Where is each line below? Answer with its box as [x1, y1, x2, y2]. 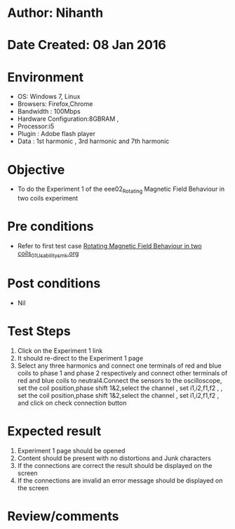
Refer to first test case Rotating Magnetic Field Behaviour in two [17, 241, 202, 250]
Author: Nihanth [7, 5, 104, 21]
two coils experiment [17, 194, 79, 203]
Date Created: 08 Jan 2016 [7, 37, 166, 53]
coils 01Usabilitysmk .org [17, 249, 79, 259]
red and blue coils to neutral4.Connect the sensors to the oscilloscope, [17, 376, 222, 384]
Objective [7, 161, 65, 178]
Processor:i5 [17, 122, 55, 130]
